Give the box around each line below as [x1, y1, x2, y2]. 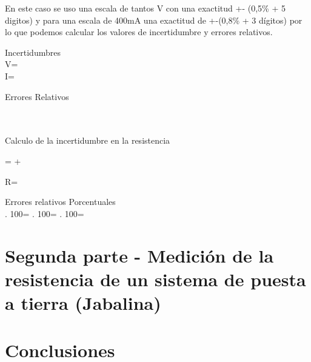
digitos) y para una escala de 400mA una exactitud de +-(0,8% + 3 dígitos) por [5, 13, 303, 26]
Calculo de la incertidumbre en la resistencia [5, 134, 170, 147]
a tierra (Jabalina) [5, 290, 161, 315]
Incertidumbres [5, 45, 61, 58]
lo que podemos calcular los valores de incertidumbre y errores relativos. [5, 25, 273, 38]
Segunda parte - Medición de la [5, 243, 274, 267]
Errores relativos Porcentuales [5, 195, 116, 208]
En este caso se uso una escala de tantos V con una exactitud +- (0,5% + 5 [5, 2, 286, 14]
